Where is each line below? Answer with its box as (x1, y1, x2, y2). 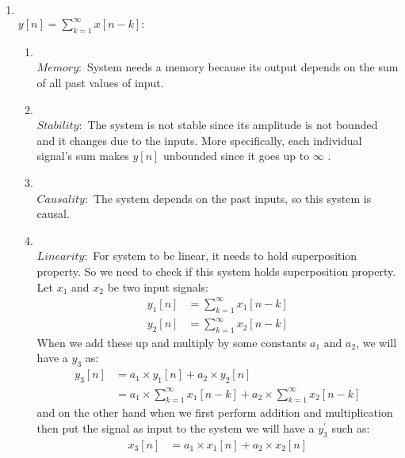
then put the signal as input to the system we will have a (36, 420, 315, 436)
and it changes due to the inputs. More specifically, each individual (36, 132, 362, 148)
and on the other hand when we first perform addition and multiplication (36, 404, 393, 421)
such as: (331, 420, 370, 436)
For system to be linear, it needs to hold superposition (93, 247, 357, 264)
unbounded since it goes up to (163, 147, 310, 164)
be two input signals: (107, 278, 208, 295)
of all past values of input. (36, 74, 164, 91)
